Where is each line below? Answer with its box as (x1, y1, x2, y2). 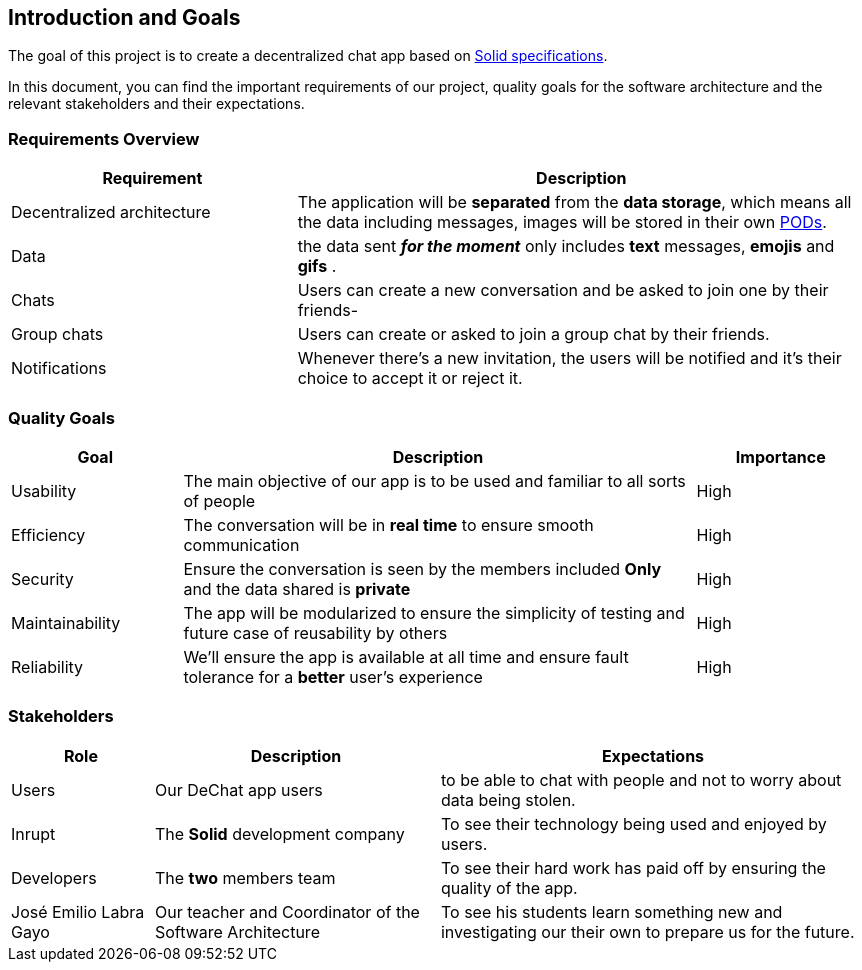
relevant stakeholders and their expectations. (8, 95, 305, 113)
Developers (11, 867, 97, 888)
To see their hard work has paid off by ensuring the (440, 857, 826, 878)
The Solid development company (154, 823, 405, 844)
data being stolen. (440, 789, 576, 810)
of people (183, 490, 256, 511)
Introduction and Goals (8, 5, 241, 30)
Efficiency (11, 524, 86, 545)
